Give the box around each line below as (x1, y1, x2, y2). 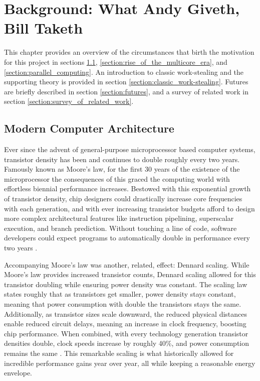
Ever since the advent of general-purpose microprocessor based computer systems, (4, 144, 255, 155)
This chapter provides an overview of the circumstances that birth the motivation (4, 47, 254, 57)
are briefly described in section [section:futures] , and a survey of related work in (4, 86, 248, 96)
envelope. (4, 367, 32, 378)
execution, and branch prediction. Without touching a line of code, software (4, 222, 237, 233)
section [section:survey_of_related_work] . (4, 96, 134, 106)
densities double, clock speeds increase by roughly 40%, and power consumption (4, 338, 249, 348)
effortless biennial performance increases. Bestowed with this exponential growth (4, 183, 251, 194)
